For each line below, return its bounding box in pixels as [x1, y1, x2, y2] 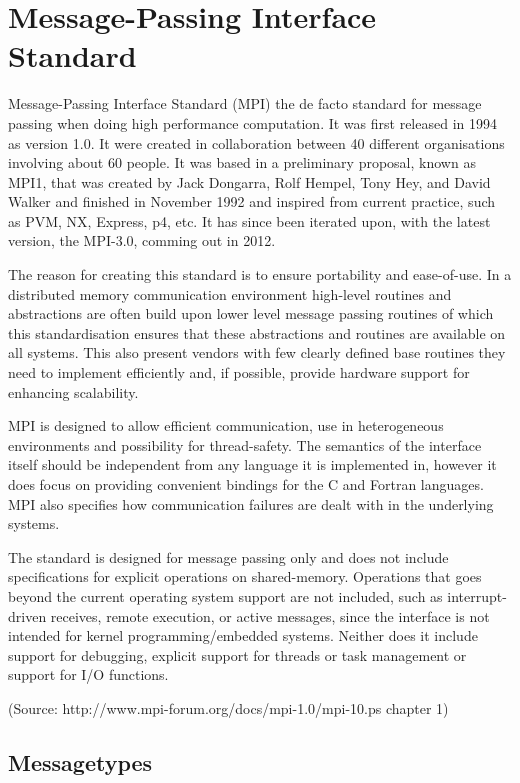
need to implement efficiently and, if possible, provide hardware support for [8, 362, 470, 383]
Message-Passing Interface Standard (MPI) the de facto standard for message [8, 93, 482, 114]
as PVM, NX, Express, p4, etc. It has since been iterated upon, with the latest [8, 210, 491, 231]
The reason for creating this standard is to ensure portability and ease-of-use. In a [8, 264, 512, 285]
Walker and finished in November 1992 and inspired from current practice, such [8, 191, 496, 212]
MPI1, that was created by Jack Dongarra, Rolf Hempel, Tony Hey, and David [8, 171, 491, 192]
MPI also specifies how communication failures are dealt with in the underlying [8, 493, 494, 514]
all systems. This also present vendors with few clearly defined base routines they [8, 342, 506, 363]
